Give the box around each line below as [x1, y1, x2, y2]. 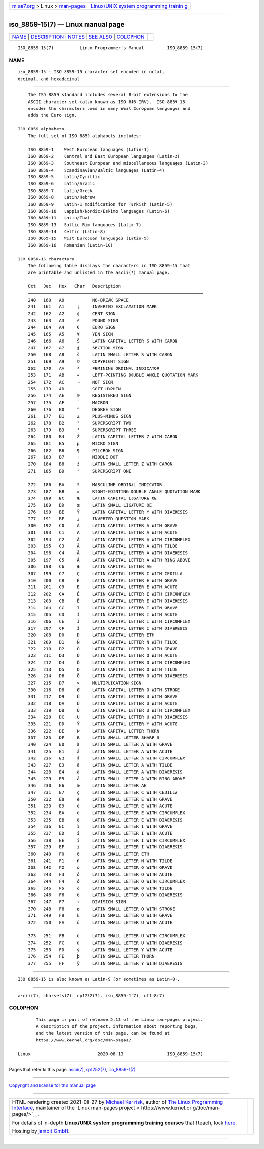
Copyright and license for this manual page [9, 1083, 96, 1088]
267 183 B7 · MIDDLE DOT [27, 455, 118, 460]
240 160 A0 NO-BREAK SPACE [27, 297, 129, 303]
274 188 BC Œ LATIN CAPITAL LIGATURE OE [27, 496, 157, 501]
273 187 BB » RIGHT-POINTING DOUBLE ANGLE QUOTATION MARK [27, 489, 201, 494]
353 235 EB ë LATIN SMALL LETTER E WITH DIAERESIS [27, 817, 183, 823]
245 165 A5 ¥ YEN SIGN [27, 331, 113, 337]
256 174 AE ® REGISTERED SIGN [27, 393, 132, 398]
